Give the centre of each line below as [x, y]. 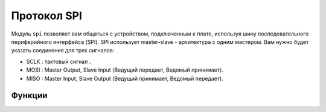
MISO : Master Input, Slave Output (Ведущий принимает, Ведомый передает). [125, 78]
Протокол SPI [47, 16]
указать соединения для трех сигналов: [63, 51]
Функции [29, 95]
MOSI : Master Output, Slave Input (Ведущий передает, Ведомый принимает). [125, 70]
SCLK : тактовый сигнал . [59, 61]
